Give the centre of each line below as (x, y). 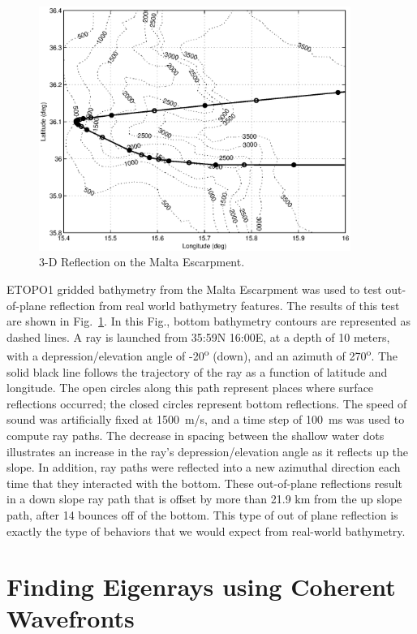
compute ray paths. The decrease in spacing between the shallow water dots (196, 435)
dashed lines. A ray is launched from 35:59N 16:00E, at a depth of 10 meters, (198, 336)
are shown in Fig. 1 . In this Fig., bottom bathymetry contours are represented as (209, 321)
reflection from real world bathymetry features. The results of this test (225, 305)
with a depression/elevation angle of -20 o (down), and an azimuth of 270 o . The (202, 354)
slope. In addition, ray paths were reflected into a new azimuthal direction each (204, 467)
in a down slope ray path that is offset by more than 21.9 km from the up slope (204, 499)
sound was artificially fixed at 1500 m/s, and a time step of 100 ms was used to (206, 419)
